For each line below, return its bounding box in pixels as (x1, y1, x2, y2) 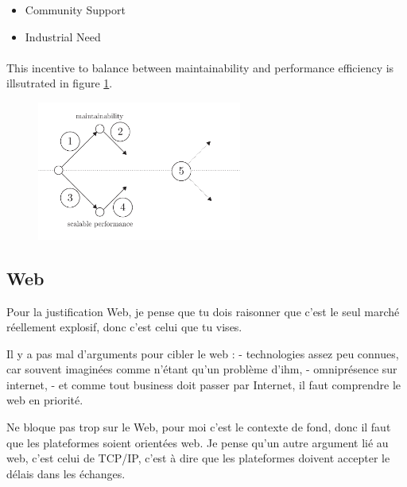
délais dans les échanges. (6, 465, 126, 481)
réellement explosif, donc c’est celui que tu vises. (6, 319, 242, 335)
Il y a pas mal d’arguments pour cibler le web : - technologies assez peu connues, (6, 345, 399, 361)
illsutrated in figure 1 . (6, 75, 113, 91)
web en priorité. (6, 392, 83, 408)
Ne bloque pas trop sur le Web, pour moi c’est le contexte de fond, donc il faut (6, 419, 391, 435)
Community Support (25, 2, 126, 17)
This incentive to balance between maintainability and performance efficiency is (6, 59, 394, 75)
